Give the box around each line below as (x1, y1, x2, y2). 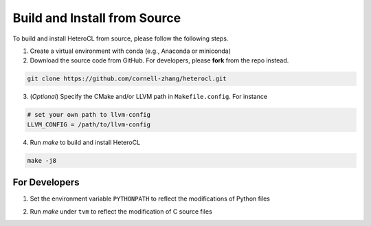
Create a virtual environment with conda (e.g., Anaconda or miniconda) (30, 47, 232, 55)
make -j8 (27, 157, 57, 164)
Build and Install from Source (12, 10, 181, 25)
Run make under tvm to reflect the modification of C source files (30, 207, 212, 216)
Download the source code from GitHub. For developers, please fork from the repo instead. (30, 56, 289, 65)
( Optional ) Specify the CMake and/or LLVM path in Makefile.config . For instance (30, 93, 268, 101)
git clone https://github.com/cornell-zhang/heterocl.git (27, 75, 227, 82)
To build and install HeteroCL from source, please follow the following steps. (12, 34, 229, 43)
